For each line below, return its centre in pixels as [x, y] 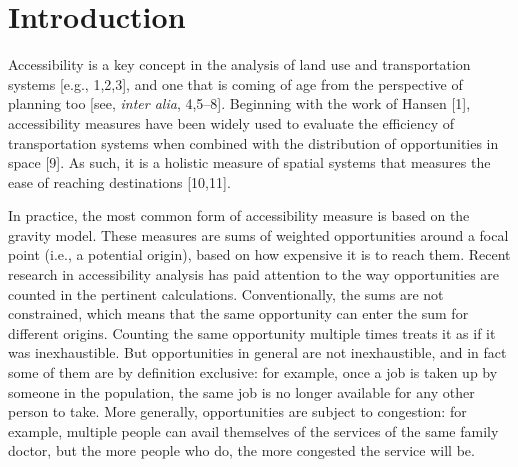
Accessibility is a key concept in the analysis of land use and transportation [239, 64]
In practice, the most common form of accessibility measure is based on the [239, 215]
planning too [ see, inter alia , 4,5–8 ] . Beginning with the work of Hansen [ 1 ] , [239, 103]
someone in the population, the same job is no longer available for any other [241, 391]
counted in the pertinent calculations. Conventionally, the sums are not [226, 293]
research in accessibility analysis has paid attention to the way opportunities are [254, 274]
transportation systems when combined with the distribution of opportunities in [253, 142]
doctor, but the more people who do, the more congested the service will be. [241, 450]
